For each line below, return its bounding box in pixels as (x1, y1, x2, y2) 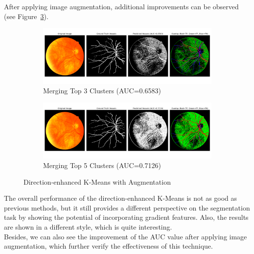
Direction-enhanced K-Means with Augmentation (23, 176, 171, 187)
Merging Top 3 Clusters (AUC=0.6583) (43, 85, 161, 96)
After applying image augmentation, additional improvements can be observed (4, 1, 239, 11)
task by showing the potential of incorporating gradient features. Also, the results (4, 212, 249, 222)
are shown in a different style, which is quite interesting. (4, 222, 172, 232)
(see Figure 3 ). (4, 11, 48, 21)
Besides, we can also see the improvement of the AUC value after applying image (4, 231, 247, 241)
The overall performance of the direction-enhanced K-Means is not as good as (4, 193, 237, 203)
